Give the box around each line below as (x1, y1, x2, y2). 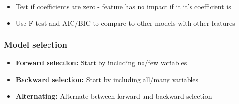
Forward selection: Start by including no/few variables (15, 58, 187, 68)
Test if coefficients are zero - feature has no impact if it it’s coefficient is (15, 1, 231, 11)
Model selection (4, 39, 67, 51)
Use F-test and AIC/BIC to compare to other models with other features (15, 18, 235, 28)
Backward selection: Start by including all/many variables (15, 74, 199, 84)
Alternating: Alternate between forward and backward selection (15, 90, 212, 101)
